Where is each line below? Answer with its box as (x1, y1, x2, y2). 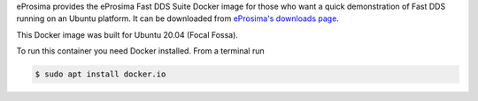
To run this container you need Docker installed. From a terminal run (16, 46, 265, 56)
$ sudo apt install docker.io (35, 69, 166, 79)
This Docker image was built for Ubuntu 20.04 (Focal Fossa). (16, 29, 239, 40)
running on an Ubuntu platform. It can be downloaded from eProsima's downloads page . (16, 13, 340, 24)
